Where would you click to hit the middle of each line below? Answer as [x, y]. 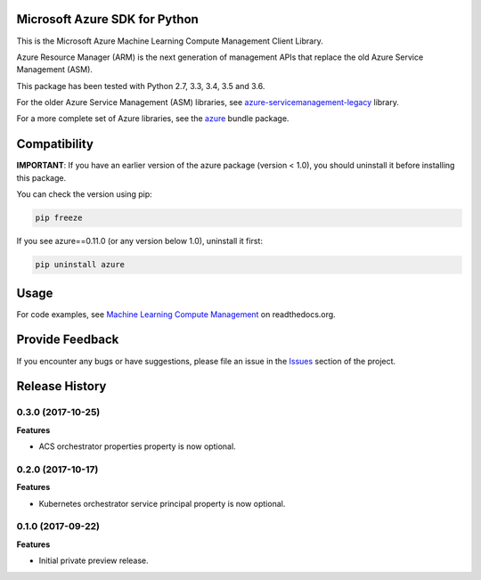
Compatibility [55, 144]
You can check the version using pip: [85, 194]
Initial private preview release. [94, 560]
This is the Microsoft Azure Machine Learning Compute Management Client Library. [170, 41]
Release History [61, 386]
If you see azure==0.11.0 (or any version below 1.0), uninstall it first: [139, 241]
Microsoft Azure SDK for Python [108, 19]
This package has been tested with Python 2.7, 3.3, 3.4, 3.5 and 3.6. [141, 86]
